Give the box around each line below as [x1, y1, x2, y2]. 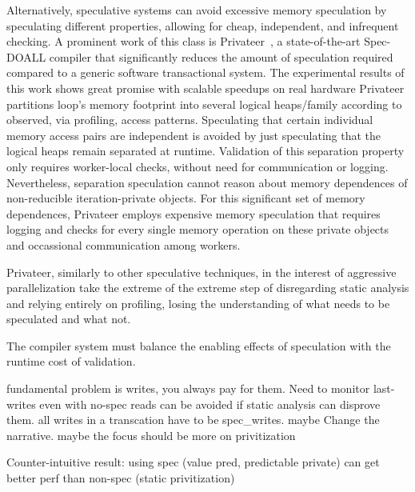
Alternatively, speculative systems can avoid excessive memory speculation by [6, 2, 387, 18]
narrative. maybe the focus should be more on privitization [6, 426, 296, 443]
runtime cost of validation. [6, 353, 136, 370]
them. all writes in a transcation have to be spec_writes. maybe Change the [6, 411, 380, 428]
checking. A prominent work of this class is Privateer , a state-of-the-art [6, 33, 361, 50]
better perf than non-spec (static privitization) [6, 470, 235, 486]
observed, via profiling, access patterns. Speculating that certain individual [6, 111, 373, 128]
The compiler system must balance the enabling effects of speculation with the [6, 337, 391, 354]
